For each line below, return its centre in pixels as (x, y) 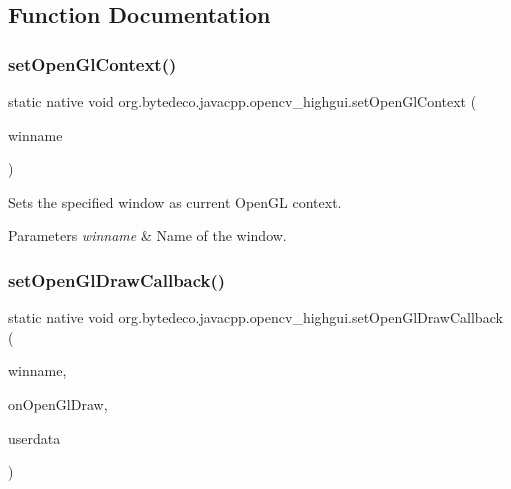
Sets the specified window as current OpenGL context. (175, 201)
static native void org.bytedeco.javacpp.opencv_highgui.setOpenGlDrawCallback (255, 317)
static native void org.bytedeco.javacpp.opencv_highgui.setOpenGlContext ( (242, 101)
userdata (34, 437)
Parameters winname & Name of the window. (147, 235)
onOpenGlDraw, (58, 403)
